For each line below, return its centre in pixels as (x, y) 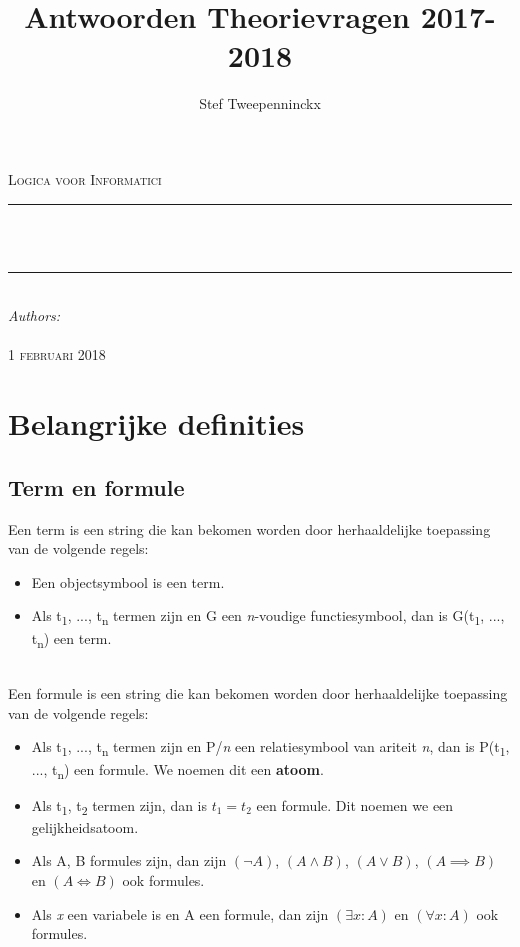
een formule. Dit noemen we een (355, 804)
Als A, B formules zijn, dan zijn (129, 860)
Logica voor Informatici (85, 178)
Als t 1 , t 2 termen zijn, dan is (119, 806)
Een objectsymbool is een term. (128, 581)
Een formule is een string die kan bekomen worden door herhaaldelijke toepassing (258, 693)
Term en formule (96, 486)
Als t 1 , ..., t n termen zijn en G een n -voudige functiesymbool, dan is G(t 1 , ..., (268, 617)
